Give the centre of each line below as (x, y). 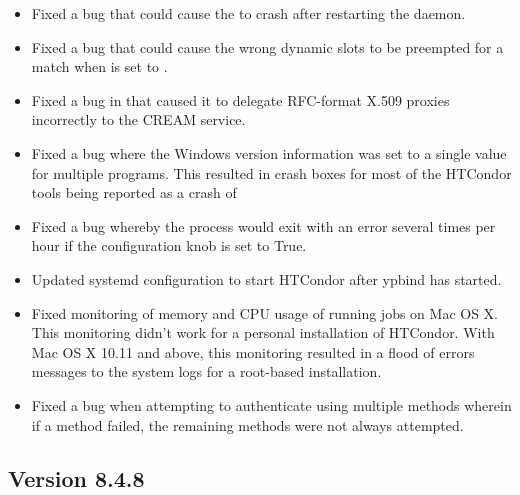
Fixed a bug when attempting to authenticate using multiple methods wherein (271, 404)
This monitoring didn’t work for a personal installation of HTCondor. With (263, 332)
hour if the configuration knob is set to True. (169, 245)
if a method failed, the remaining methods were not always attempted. (247, 424)
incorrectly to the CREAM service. (138, 119)
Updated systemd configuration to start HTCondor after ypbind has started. (266, 278)
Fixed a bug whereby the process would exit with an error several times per (263, 225)
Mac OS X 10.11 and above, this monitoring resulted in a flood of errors (253, 351)
